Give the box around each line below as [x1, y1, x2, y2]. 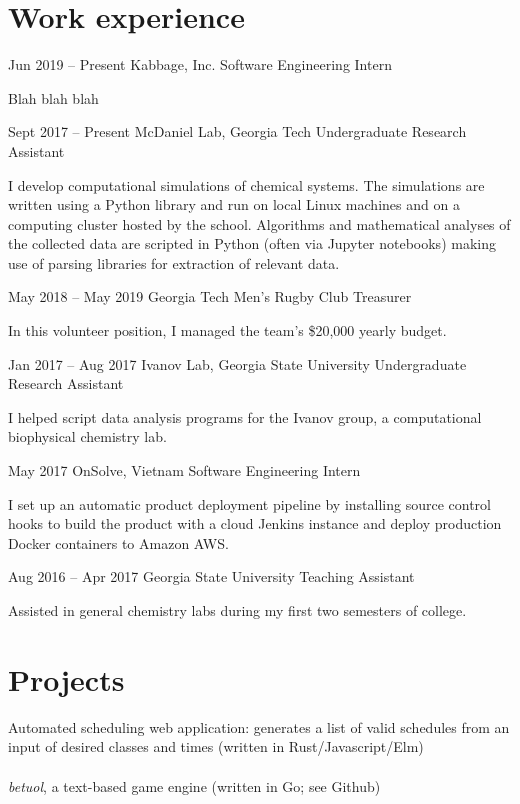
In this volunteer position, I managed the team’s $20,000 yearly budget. [8, 320, 447, 341]
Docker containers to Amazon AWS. [8, 532, 229, 553]
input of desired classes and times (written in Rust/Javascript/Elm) [8, 736, 424, 757]
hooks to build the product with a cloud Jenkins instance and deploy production [8, 513, 502, 534]
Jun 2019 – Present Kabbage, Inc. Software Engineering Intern [8, 54, 392, 75]
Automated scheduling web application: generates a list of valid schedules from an [8, 716, 510, 737]
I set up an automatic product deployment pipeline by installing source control [8, 493, 491, 514]
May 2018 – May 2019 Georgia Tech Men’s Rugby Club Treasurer [8, 286, 412, 307]
